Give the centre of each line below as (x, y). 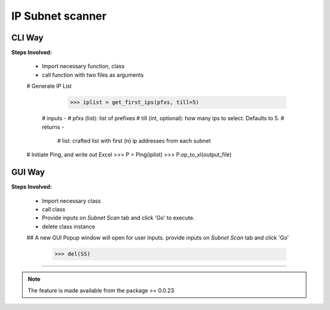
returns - (53, 127)
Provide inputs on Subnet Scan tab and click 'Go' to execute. (118, 218)
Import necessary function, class (83, 66)
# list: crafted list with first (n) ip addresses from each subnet (134, 140)
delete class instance (68, 226)
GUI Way (28, 172)
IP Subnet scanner (59, 16)
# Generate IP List (49, 86)
